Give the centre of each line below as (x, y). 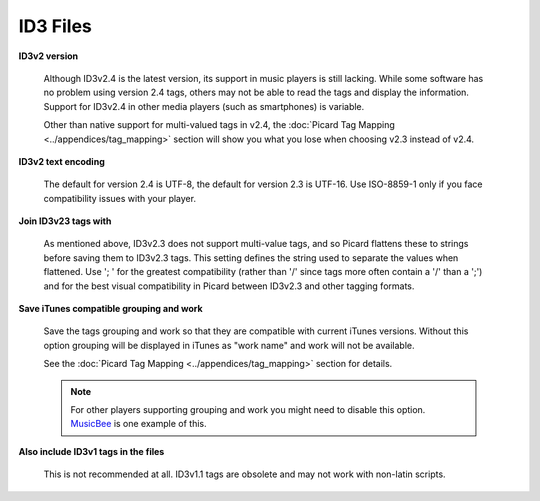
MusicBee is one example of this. (138, 424)
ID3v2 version (48, 56)
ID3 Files (55, 26)
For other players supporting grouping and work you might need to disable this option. (248, 409)
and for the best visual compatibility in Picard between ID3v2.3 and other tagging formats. (229, 286)
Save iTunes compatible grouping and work (111, 309)
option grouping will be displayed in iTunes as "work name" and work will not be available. (229, 345)
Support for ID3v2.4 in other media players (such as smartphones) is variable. (204, 106)
